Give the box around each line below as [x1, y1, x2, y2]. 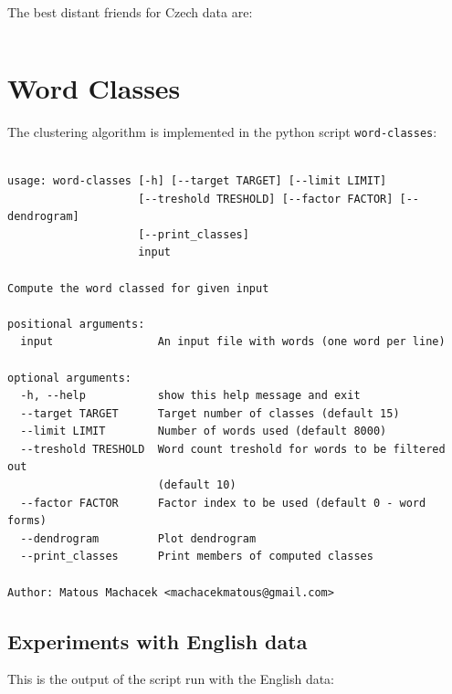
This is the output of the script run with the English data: [7, 669, 335, 689]
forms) [7, 514, 47, 528]
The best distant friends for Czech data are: [7, 3, 253, 21]
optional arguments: [7, 371, 132, 384]
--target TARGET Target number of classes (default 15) [20, 406, 400, 420]
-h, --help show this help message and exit [20, 389, 361, 403]
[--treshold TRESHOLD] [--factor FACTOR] [138, 192, 394, 205]
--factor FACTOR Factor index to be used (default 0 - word [20, 496, 426, 510]
